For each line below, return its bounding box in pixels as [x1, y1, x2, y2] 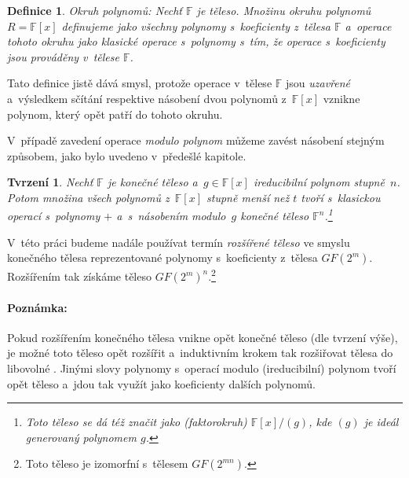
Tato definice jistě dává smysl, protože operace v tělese [7, 75, 272, 91]
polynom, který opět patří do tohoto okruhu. [7, 105, 223, 122]
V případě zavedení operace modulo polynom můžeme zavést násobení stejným [7, 132, 385, 149]
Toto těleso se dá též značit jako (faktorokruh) [25, 414, 247, 430]
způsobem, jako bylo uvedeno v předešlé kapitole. [7, 147, 246, 164]
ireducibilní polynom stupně [253, 174, 385, 190]
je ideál [363, 414, 399, 430]
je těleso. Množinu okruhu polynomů [196, 2, 371, 18]
